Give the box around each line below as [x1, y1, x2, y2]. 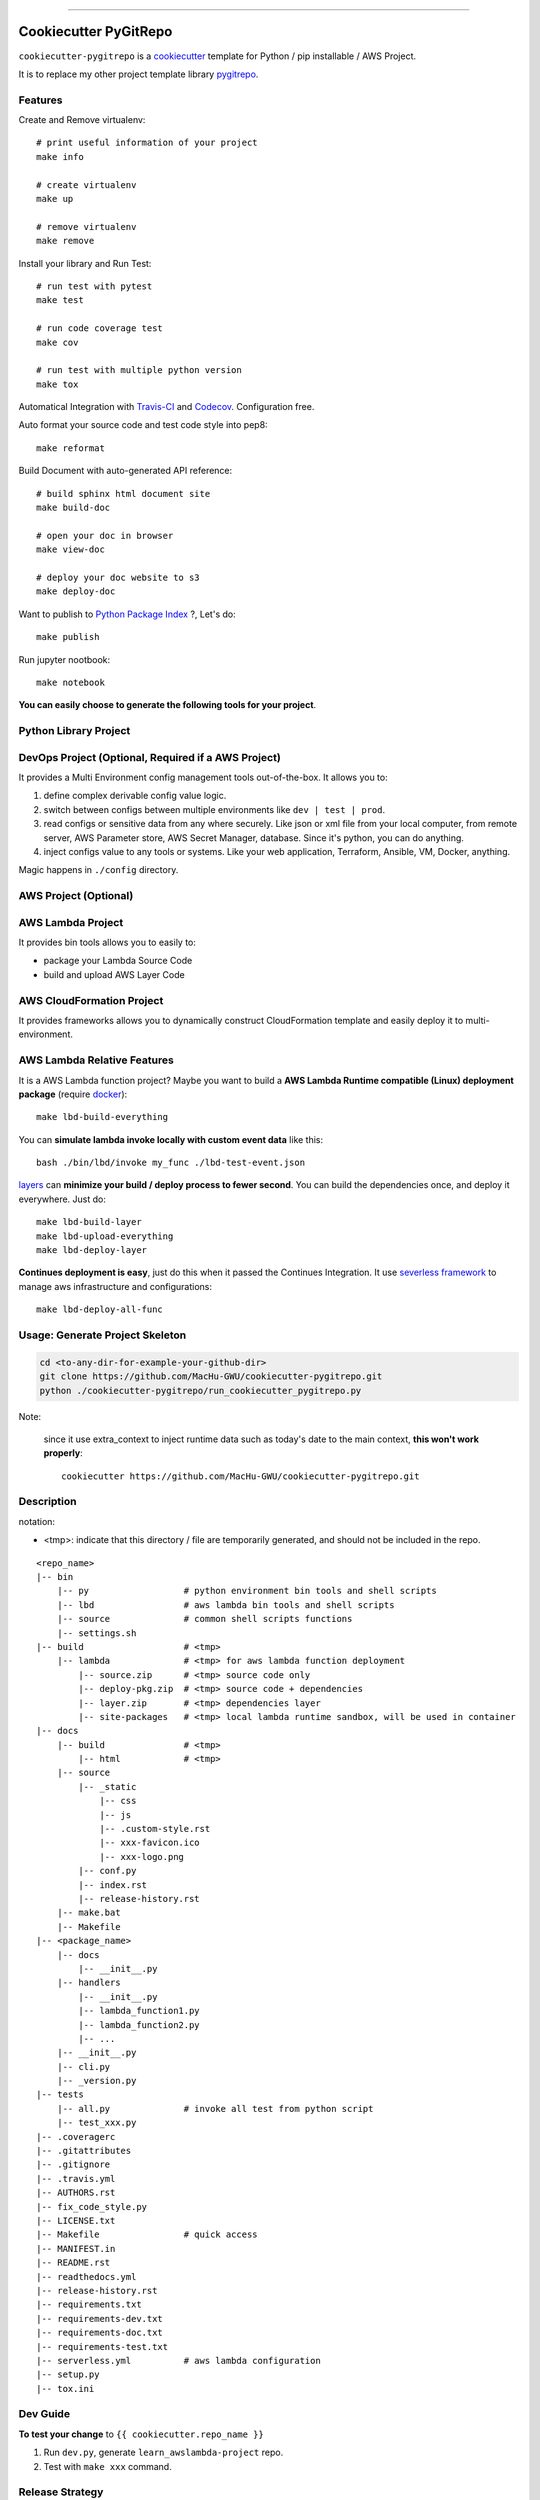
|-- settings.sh [56, 1627, 137, 1639]
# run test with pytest [36, 280, 153, 292]
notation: [18, 1515, 55, 1527]
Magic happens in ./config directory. [18, 864, 179, 876]
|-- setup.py [36, 2369, 100, 2380]
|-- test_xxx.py [56, 2117, 137, 2129]
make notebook [36, 676, 105, 688]
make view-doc [36, 544, 105, 555]
